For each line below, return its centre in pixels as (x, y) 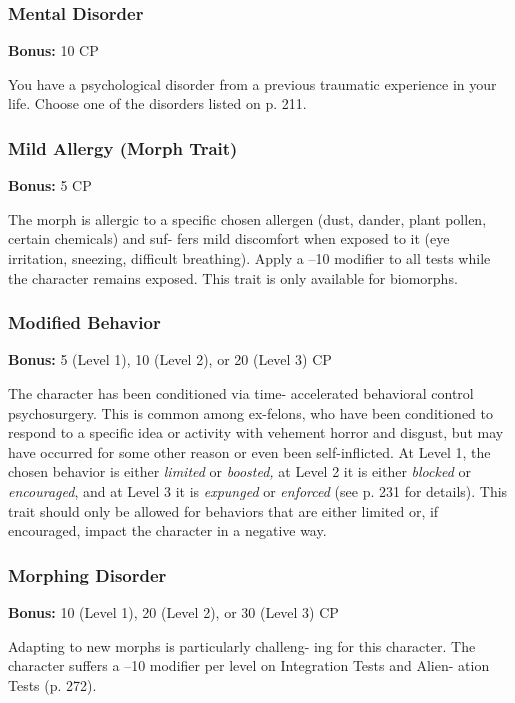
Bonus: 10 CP (53, 50)
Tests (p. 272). (52, 684)
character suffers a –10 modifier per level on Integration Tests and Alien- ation (249, 665)
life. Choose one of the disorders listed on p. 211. (157, 103)
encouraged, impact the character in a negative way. (167, 530)
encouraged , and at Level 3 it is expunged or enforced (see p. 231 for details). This (258, 490)
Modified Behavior (84, 322)
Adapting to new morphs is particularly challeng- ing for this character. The (242, 645)
